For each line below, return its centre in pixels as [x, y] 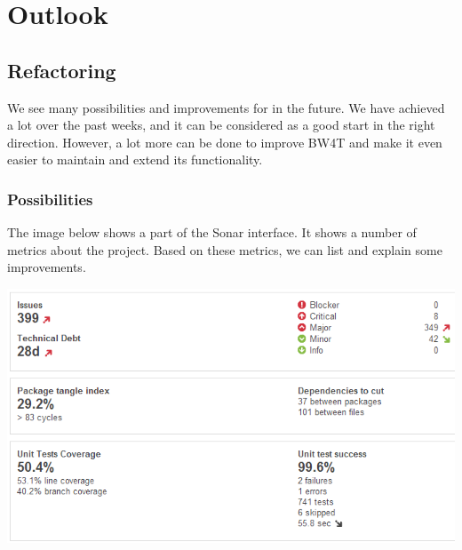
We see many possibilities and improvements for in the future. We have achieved [226, 107]
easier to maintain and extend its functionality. [135, 159]
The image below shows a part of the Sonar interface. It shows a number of [212, 232]
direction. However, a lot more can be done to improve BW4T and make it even [225, 142]
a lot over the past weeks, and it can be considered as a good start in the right [221, 125]
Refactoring [62, 70]
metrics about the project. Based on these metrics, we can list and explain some [225, 249]
